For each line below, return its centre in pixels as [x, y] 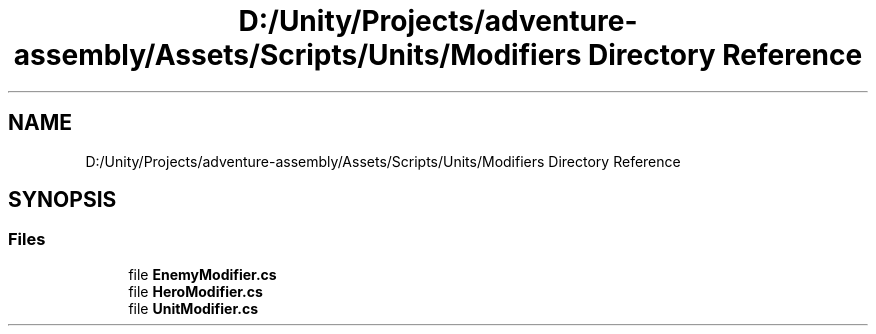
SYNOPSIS [62, 200]
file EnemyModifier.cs [202, 274]
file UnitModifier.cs [193, 308]
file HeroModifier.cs [195, 291]
